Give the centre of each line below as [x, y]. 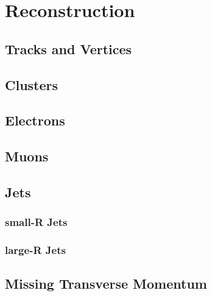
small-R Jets [36, 222]
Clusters [32, 84]
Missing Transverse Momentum [106, 284]
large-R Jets [35, 250]
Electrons [35, 120]
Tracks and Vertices [69, 48]
